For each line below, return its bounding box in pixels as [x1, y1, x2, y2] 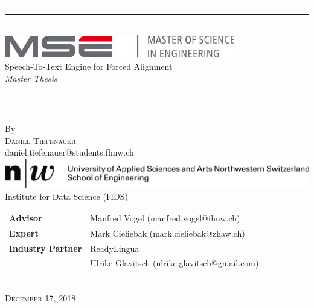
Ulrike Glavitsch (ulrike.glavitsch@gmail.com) [90, 257, 259, 269]
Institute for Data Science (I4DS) [5, 189, 128, 202]
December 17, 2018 [5, 292, 76, 304]
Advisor [9, 211, 42, 224]
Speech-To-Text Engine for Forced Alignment [5, 60, 173, 73]
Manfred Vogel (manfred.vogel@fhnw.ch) [90, 211, 240, 224]
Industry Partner [9, 241, 82, 254]
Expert [9, 226, 39, 239]
